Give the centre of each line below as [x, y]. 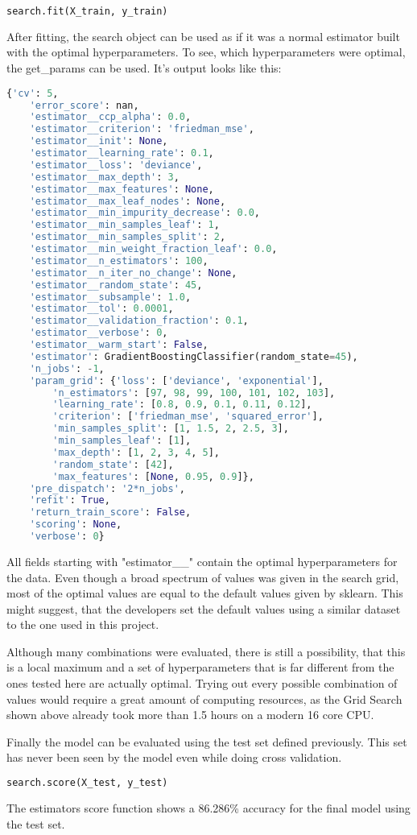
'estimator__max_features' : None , [122, 189]
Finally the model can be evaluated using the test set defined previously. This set [207, 741]
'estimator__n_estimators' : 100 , [119, 260]
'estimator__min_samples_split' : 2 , [128, 237]
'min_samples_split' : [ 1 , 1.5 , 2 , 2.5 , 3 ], [171, 429]
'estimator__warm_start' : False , [119, 345]
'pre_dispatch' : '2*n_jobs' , [107, 488]
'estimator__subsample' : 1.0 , [110, 297]
